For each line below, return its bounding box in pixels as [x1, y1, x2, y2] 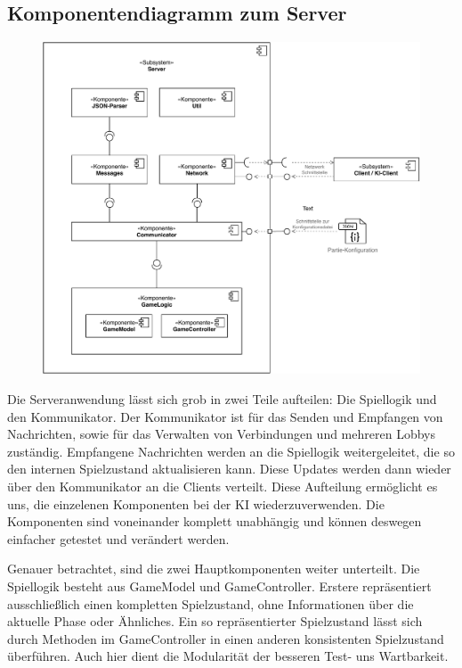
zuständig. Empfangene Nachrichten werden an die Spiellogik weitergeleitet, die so [7, 441, 455, 460]
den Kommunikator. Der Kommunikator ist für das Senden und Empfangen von [7, 407, 443, 425]
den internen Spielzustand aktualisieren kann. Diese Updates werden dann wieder [7, 459, 451, 478]
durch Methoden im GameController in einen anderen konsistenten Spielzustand [7, 629, 444, 647]
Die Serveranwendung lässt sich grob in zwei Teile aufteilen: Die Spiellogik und [7, 390, 437, 408]
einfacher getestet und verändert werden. [7, 529, 230, 548]
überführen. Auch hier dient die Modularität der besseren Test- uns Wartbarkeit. [7, 647, 449, 665]
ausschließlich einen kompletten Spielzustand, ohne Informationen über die [7, 594, 414, 613]
